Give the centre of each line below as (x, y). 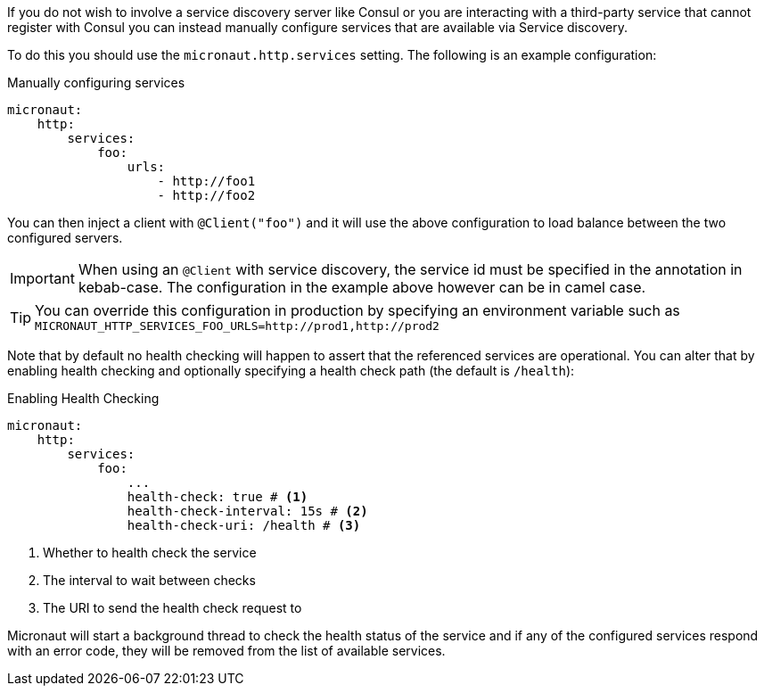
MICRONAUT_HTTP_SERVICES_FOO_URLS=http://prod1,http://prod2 (237, 326)
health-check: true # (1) (218, 497)
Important (42, 278)
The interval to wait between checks (149, 580)
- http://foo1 (206, 181)
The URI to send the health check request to (173, 608)
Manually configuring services (96, 82)
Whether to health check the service (150, 553)
